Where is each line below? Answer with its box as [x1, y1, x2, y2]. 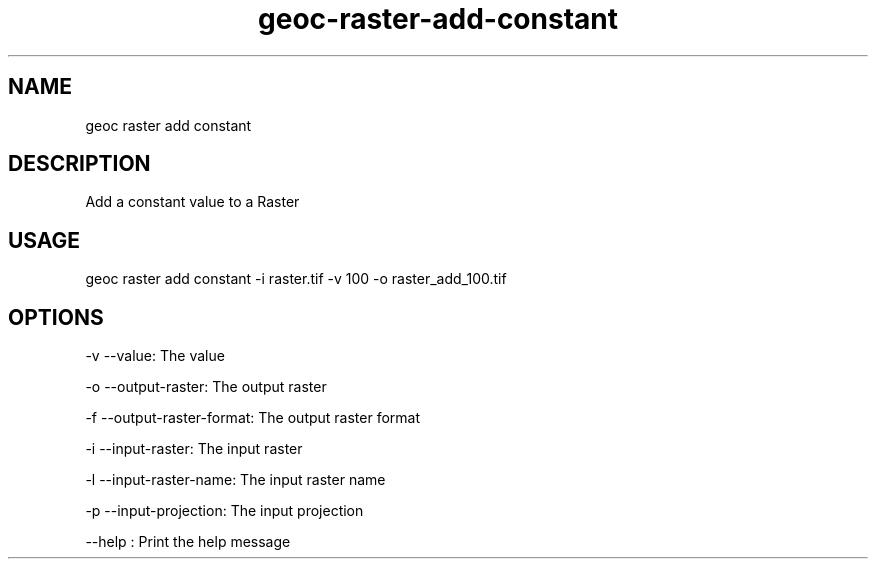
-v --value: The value [85, 347, 225, 365]
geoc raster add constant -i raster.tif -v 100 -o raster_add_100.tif [85, 270, 507, 288]
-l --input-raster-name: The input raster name [85, 471, 386, 489]
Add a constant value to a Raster [85, 193, 300, 211]
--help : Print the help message [85, 533, 291, 551]
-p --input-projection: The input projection [85, 502, 364, 520]
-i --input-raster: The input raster [85, 440, 303, 458]
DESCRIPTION [8, 151, 151, 177]
